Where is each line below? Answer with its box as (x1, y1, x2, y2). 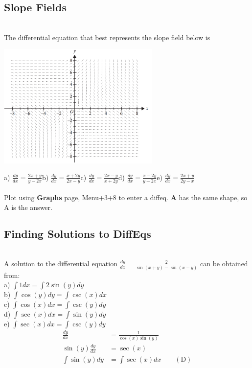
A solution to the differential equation (4, 258, 117, 269)
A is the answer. (4, 202, 52, 212)
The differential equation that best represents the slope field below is (4, 32, 210, 42)
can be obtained (200, 258, 248, 269)
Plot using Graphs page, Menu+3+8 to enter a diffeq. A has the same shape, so (4, 192, 248, 203)
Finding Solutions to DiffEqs (4, 226, 151, 241)
